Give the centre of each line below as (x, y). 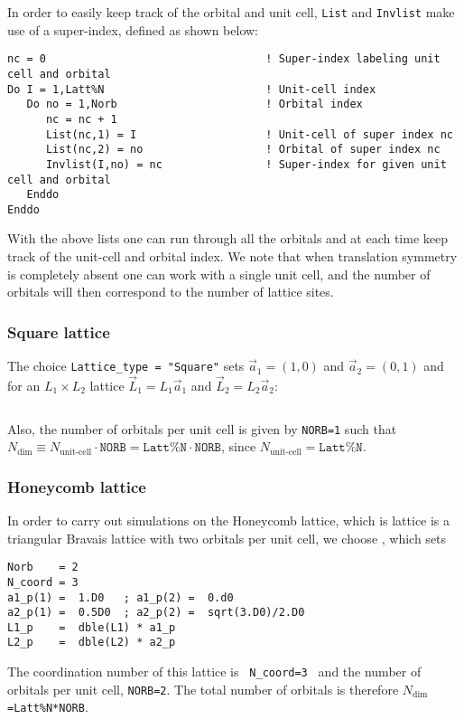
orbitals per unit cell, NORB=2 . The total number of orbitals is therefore (203, 689)
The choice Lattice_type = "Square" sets (126, 366)
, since (238, 446)
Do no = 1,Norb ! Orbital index (195, 104)
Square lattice (59, 331)
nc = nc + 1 (81, 119)
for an (24, 385)
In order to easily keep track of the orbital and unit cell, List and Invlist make (231, 12)
